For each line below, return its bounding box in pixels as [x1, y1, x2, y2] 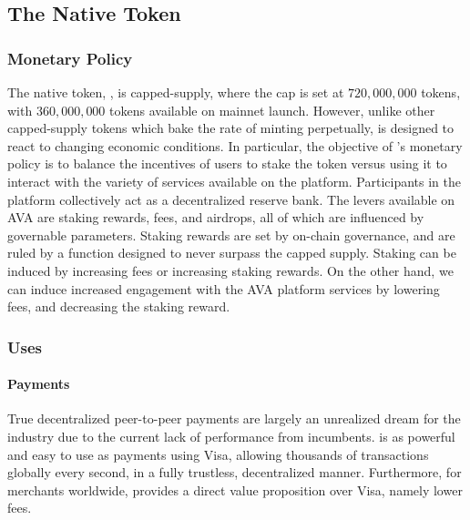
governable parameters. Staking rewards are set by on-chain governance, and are [7, 225, 455, 244]
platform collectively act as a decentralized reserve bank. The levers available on [7, 189, 455, 209]
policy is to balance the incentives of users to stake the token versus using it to [7, 154, 447, 173]
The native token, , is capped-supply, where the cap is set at [7, 83, 344, 101]
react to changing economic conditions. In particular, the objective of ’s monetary [7, 136, 463, 155]
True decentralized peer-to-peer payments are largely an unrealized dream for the [7, 409, 461, 428]
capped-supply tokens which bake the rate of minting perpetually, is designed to [7, 118, 455, 138]
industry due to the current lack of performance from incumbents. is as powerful [7, 426, 455, 445]
